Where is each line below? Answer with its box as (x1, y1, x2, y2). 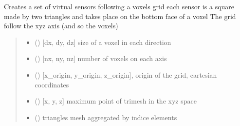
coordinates (35, 79, 69, 89)
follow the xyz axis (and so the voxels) (4, 21, 118, 31)
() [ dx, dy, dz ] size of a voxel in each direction (35, 37, 171, 47)
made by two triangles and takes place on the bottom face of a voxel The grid (4, 11, 236, 21)
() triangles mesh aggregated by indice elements (35, 112, 177, 122)
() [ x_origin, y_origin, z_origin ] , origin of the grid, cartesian (35, 69, 217, 80)
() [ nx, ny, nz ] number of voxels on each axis (35, 53, 167, 63)
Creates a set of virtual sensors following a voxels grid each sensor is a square (4, 1, 235, 11)
